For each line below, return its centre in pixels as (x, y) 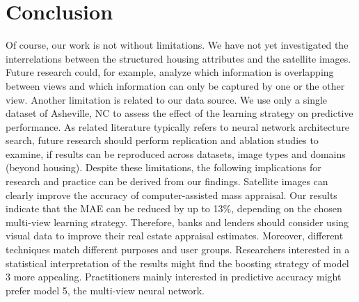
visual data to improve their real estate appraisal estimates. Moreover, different (175, 236)
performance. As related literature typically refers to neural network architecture (178, 126)
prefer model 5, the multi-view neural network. (105, 290)
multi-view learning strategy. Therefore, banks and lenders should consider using (177, 222)
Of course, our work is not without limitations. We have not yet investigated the (177, 45)
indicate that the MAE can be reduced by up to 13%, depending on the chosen (174, 208)
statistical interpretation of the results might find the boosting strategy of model (177, 263)
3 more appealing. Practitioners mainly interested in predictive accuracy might (174, 277)
